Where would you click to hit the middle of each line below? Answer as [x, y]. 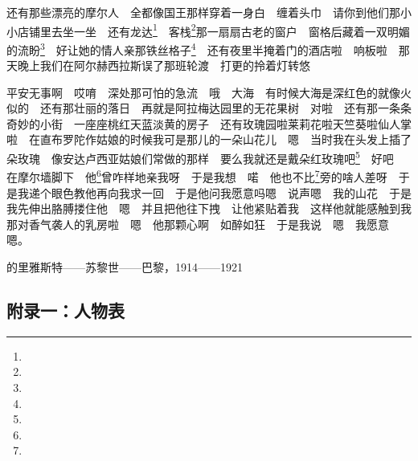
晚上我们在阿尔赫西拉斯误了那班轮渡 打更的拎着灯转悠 [164, 65]
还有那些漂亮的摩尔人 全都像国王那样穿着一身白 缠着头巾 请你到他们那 [203, 12]
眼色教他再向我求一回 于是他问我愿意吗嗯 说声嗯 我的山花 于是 [231, 192]
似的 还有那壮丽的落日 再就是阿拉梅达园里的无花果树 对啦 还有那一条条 [209, 108]
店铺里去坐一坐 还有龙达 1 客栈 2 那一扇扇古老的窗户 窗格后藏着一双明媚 [213, 30]
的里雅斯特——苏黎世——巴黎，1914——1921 [125, 266]
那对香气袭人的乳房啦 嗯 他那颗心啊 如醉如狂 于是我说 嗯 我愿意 [198, 224]
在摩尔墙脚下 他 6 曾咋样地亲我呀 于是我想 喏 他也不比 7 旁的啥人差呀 [197, 175]
